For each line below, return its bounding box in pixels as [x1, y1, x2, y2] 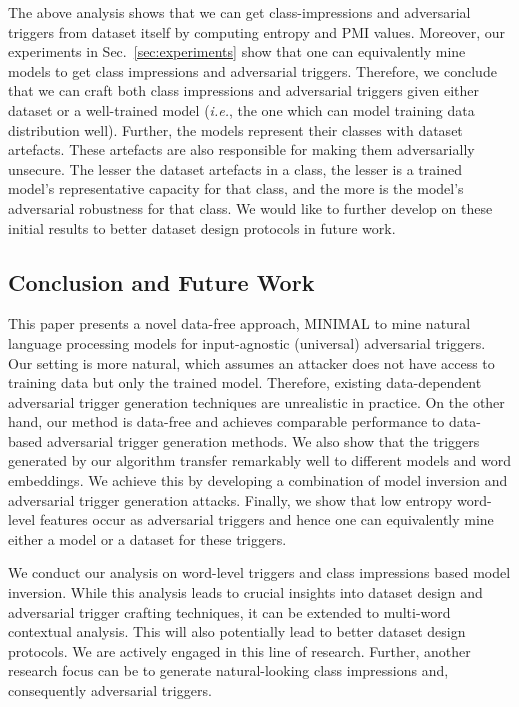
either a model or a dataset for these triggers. [8, 528, 287, 549]
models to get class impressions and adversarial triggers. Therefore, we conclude [8, 60, 497, 81]
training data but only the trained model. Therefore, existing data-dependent [8, 372, 482, 393]
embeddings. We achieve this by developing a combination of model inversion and [8, 470, 508, 491]
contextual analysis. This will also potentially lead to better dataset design [8, 621, 466, 642]
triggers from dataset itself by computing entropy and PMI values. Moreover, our [8, 21, 506, 42]
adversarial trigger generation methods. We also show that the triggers [46, 430, 480, 451]
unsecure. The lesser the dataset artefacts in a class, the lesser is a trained [8, 158, 462, 179]
